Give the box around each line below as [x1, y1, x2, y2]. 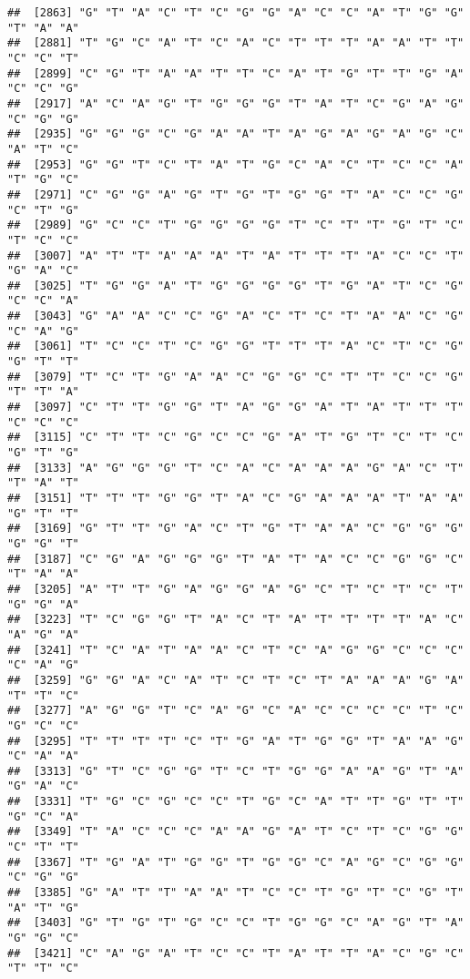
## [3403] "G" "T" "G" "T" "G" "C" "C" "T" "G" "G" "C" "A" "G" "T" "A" [7, 916, 465, 930]
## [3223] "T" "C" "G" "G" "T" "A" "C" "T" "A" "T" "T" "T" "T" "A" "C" [7, 613, 465, 627]
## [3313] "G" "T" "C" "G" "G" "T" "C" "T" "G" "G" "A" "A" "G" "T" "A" [7, 764, 465, 778]
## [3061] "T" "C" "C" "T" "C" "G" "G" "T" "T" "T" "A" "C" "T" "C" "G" [7, 340, 465, 353]
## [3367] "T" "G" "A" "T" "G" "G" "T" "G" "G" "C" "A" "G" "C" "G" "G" [7, 855, 465, 869]
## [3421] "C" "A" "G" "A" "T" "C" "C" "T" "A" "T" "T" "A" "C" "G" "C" [7, 946, 465, 960]
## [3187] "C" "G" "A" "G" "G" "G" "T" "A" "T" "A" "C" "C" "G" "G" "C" [7, 552, 465, 566]
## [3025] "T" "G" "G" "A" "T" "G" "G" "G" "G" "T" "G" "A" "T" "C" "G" [7, 279, 465, 292]
